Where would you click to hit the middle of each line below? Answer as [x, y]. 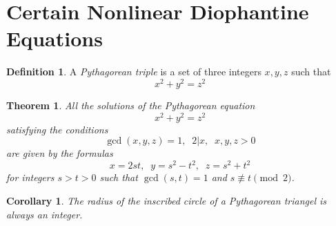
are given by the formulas [60, 153]
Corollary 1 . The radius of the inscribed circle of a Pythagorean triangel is [167, 200]
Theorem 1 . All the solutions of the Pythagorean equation [131, 105]
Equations [55, 38]
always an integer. [45, 214]
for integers [30, 177]
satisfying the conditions [57, 129]
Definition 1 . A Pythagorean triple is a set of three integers [134, 72]
